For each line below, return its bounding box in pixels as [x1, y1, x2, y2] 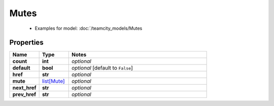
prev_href [12, 91, 37, 98]
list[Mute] [42, 78, 65, 85]
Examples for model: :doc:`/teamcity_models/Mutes [35, 25, 143, 31]
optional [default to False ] [72, 65, 133, 72]
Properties [9, 38, 44, 47]
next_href [12, 84, 37, 91]
